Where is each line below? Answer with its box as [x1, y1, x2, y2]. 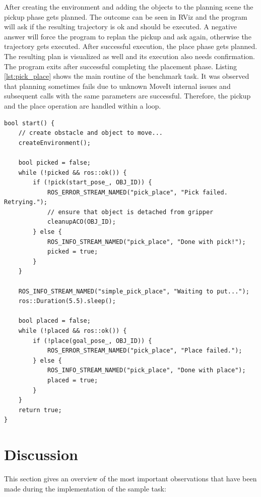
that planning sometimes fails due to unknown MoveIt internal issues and [4, 80, 231, 91]
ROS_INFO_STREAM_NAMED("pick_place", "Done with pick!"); [47, 238, 246, 245]
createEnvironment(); [18, 139, 91, 146]
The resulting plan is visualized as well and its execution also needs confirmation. [4, 51, 255, 61]
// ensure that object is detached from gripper [47, 208, 214, 216]
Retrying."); [4, 198, 47, 206]
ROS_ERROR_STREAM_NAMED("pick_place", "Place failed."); [47, 347, 242, 355]
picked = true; [47, 248, 98, 256]
